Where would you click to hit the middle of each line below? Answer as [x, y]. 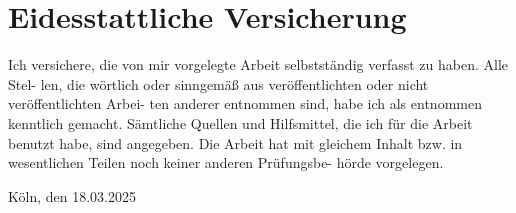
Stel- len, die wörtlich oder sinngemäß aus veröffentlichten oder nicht [218, 83]
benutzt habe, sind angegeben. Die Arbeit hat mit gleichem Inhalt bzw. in [235, 142]
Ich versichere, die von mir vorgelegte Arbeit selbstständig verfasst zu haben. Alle [258, 64]
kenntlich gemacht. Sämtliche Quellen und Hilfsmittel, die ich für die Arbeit [240, 122]
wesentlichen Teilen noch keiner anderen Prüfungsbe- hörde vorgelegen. [226, 162]
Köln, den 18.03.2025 [72, 195]
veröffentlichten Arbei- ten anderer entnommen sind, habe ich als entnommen [245, 103]
